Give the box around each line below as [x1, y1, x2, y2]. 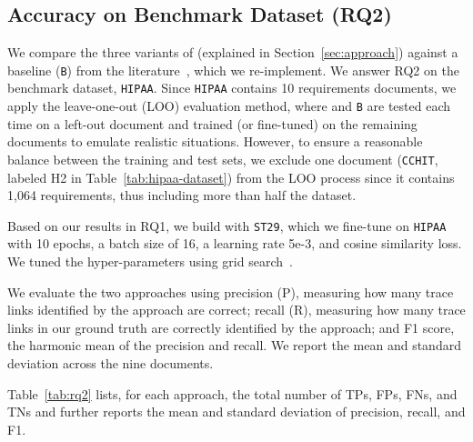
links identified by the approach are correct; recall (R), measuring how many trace [7, 300, 466, 319]
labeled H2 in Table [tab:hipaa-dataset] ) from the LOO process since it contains [7, 167, 455, 186]
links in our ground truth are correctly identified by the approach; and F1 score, [7, 317, 455, 337]
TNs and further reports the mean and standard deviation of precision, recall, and [7, 402, 466, 421]
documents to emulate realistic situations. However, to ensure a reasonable [7, 132, 423, 151]
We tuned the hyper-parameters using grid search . [7, 252, 293, 271]
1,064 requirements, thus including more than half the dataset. [7, 186, 357, 205]
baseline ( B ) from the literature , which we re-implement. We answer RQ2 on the [7, 60, 459, 79]
